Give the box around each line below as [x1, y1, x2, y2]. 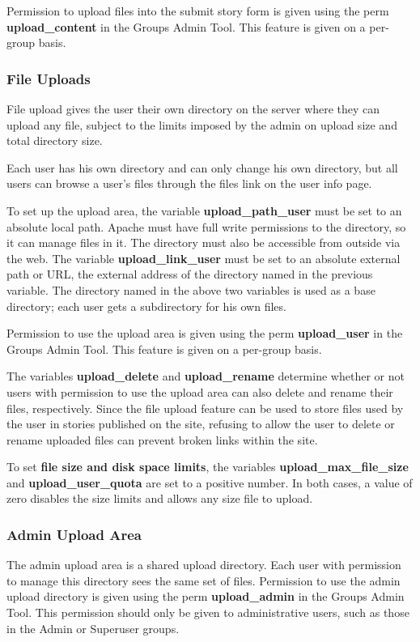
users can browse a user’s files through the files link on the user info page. [6, 175, 372, 192]
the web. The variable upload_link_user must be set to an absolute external [6, 249, 401, 266]
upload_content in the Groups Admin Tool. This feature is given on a [6, 18, 366, 35]
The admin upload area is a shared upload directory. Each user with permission [6, 556, 401, 573]
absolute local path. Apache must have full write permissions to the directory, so [6, 218, 406, 235]
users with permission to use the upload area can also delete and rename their [6, 383, 393, 400]
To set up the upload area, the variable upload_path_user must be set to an [6, 202, 402, 219]
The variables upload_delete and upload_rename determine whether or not [6, 368, 405, 385]
